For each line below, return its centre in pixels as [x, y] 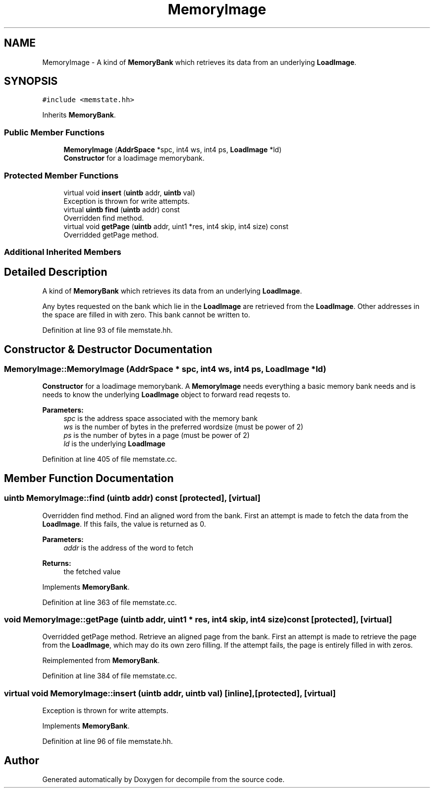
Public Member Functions [54, 132]
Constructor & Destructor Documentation [108, 349]
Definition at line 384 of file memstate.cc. [110, 676]
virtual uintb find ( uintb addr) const [122, 209]
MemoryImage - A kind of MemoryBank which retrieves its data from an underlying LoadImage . [199, 62]
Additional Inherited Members [63, 252]
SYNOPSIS [31, 81]
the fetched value [92, 571]
